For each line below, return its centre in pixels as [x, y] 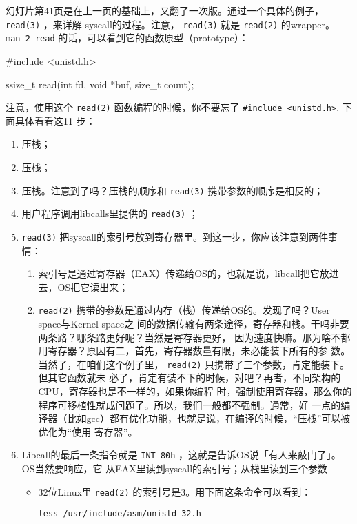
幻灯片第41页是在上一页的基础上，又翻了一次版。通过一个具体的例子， [165, 10]
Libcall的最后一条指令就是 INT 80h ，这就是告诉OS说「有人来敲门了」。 [181, 455]
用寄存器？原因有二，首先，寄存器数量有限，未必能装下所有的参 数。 [194, 351]
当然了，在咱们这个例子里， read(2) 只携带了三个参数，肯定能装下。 [194, 364]
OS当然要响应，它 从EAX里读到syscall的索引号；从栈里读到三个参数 [175, 468]
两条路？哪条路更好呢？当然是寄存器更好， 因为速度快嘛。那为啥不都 [194, 337]
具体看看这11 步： [55, 120]
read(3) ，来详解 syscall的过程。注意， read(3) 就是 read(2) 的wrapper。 [171, 24]
